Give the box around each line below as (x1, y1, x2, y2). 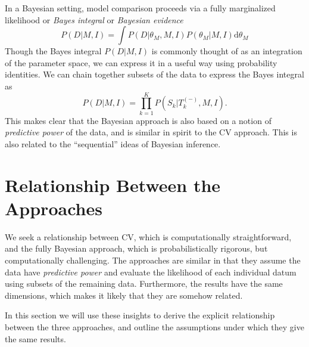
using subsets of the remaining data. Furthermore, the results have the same (5, 277, 283, 290)
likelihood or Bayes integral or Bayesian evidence (5, 13, 183, 26)
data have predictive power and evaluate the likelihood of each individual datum (5, 265, 296, 278)
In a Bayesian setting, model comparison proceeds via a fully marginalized (5, 2, 276, 14)
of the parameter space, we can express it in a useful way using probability (5, 56, 277, 69)
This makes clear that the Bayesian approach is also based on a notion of (5, 114, 271, 126)
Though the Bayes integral (5, 45, 102, 57)
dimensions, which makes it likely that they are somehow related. (5, 289, 243, 301)
